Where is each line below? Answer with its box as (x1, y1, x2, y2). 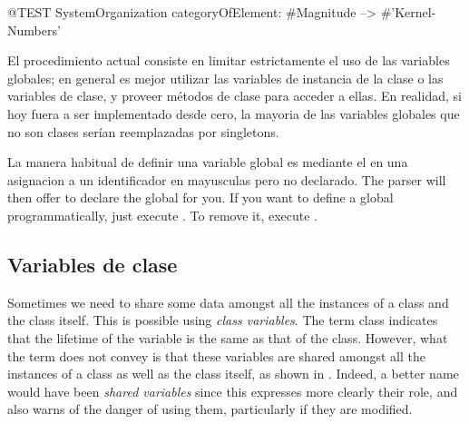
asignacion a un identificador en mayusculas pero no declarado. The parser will (7, 170, 446, 189)
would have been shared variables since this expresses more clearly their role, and (7, 381, 458, 400)
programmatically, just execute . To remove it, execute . (7, 205, 318, 224)
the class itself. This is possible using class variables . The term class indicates (7, 311, 438, 330)
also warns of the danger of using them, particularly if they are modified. (7, 399, 413, 419)
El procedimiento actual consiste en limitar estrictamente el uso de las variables (7, 51, 450, 70)
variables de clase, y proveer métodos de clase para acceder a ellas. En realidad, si (7, 86, 462, 105)
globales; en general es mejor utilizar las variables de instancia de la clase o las (7, 68, 444, 87)
